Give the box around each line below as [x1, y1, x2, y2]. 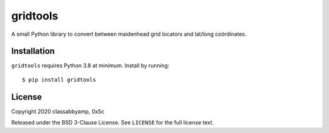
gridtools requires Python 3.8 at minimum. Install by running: [11, 62, 170, 69]
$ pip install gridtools [22, 76, 96, 83]
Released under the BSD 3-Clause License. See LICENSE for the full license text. [11, 119, 214, 126]
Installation [11, 46, 55, 56]
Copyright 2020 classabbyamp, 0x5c [11, 107, 105, 115]
